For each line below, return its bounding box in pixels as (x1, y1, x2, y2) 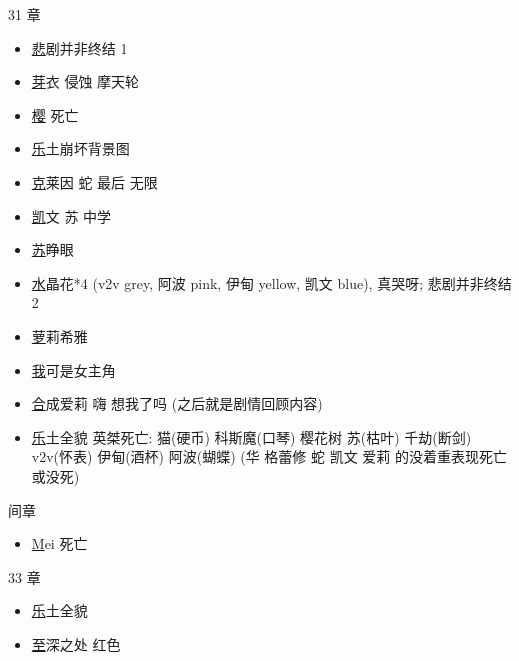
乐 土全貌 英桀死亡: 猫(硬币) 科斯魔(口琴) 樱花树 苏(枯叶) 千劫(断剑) (31, 426, 472, 447)
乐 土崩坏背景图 (31, 138, 130, 159)
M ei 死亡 (31, 533, 88, 554)
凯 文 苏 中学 (31, 205, 112, 226)
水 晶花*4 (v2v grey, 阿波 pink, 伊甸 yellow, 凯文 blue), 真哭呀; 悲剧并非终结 (31, 272, 512, 293)
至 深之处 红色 (31, 633, 121, 654)
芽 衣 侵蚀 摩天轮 (31, 71, 140, 92)
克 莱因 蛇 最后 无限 (31, 171, 158, 192)
